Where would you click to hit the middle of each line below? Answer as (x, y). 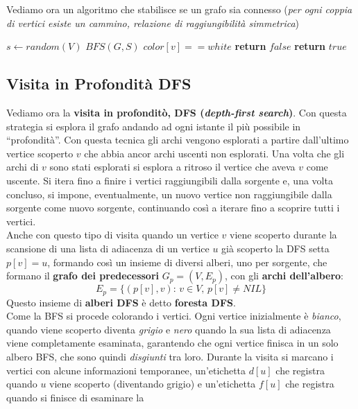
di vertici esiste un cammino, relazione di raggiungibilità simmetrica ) (153, 23)
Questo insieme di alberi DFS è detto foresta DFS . (121, 302)
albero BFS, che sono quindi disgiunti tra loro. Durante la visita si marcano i (170, 356)
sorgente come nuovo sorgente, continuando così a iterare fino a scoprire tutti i (173, 208)
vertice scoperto (40, 153)
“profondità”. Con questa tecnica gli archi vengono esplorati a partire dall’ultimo (178, 140)
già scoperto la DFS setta (275, 248)
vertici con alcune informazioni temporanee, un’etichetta (126, 370)
